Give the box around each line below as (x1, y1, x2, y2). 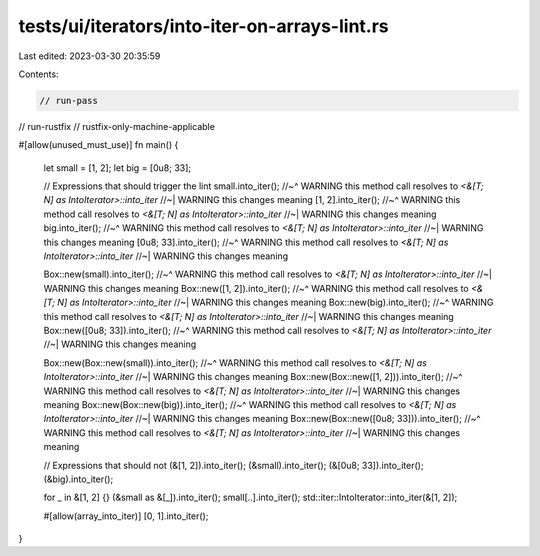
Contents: (18, 68, 59, 80)
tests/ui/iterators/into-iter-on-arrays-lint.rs (18, 15, 389, 37)
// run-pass (39, 95, 99, 106)
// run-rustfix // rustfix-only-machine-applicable (18, 120, 215, 132)
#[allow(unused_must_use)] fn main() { (18, 139, 179, 151)
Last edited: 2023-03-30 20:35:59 (18, 50, 161, 62)
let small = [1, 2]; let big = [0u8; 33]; (43, 161, 192, 174)
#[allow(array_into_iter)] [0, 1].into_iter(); (43, 510, 209, 522)
